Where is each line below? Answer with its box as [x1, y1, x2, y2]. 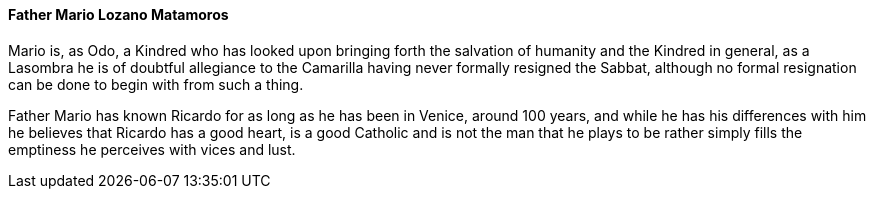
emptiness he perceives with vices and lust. [8, 140, 296, 158]
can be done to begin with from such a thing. [8, 75, 304, 93]
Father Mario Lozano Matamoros [8, 6, 229, 23]
